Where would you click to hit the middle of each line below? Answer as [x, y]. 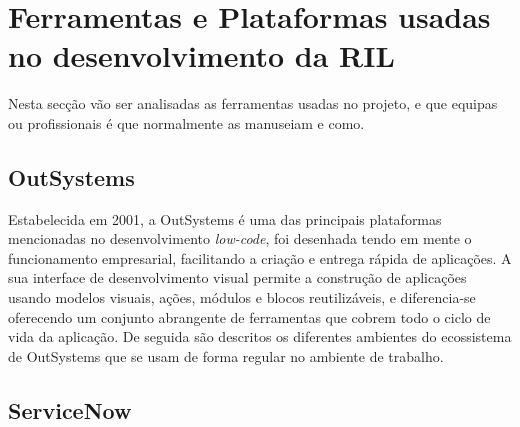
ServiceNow [70, 409]
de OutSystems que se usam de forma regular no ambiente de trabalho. [226, 355]
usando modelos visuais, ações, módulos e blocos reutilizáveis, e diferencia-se [242, 297]
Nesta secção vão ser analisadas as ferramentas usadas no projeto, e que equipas [253, 103]
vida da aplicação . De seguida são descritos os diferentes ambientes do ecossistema [260, 336]
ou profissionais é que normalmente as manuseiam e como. [186, 122]
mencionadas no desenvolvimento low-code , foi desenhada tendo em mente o [240, 238]
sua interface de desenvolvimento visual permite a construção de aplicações [237, 277]
